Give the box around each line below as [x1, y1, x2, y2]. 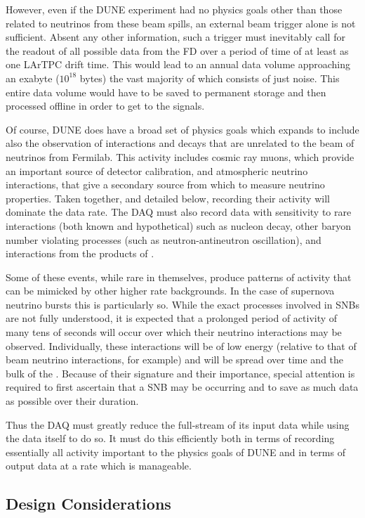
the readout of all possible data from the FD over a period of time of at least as [6, 43, 349, 58]
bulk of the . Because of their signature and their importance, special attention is [6, 365, 355, 380]
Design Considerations [6, 493, 171, 514]
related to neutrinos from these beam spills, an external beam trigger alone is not [6, 15, 356, 30]
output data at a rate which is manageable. [6, 458, 192, 473]
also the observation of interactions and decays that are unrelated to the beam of [6, 136, 354, 150]
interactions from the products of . [6, 246, 154, 261]
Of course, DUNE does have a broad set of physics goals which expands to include [6, 122, 359, 136]
